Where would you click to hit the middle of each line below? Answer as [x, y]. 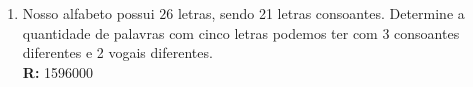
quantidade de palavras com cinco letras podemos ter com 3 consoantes [241, 32]
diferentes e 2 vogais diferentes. [117, 52]
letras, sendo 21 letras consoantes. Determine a [321, 13]
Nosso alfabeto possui [88, 13]
